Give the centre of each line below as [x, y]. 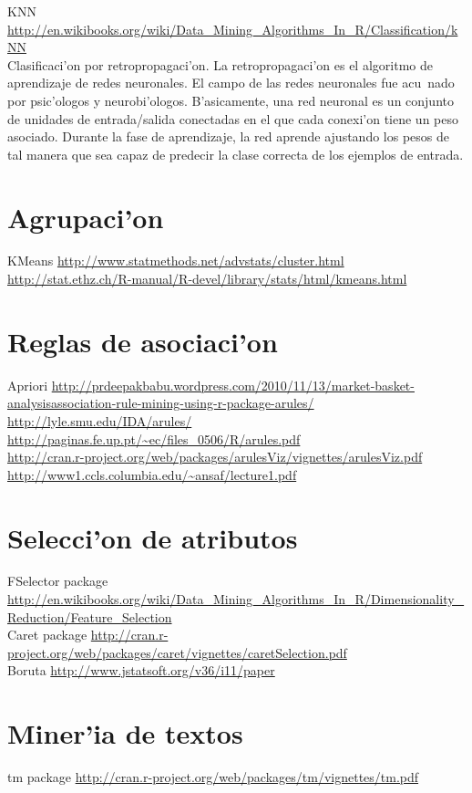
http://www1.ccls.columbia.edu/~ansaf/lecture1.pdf [152, 474]
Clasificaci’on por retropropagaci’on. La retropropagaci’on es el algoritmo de [220, 64]
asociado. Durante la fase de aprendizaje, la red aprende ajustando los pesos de [228, 136]
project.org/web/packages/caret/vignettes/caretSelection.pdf [177, 652]
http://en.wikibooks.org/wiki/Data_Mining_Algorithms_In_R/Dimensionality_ [236, 599]
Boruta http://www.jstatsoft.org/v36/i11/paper [141, 670]
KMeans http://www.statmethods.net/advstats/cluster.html [176, 261]
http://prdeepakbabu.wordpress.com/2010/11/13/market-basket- [233, 385]
